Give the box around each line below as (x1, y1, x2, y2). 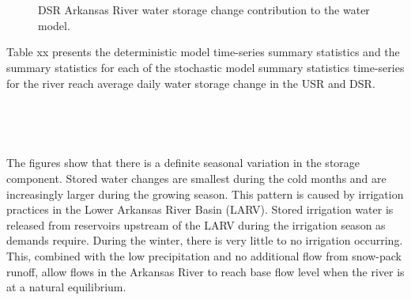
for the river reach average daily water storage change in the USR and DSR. (6, 74, 375, 91)
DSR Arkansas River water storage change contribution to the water (38, 2, 370, 18)
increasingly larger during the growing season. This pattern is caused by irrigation (6, 185, 404, 202)
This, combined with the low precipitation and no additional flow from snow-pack (6, 247, 402, 264)
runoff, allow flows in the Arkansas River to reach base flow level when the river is (6, 263, 405, 279)
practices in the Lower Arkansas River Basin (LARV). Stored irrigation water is (6, 201, 394, 218)
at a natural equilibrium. (6, 279, 126, 295)
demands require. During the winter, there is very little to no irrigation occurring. (6, 232, 403, 249)
